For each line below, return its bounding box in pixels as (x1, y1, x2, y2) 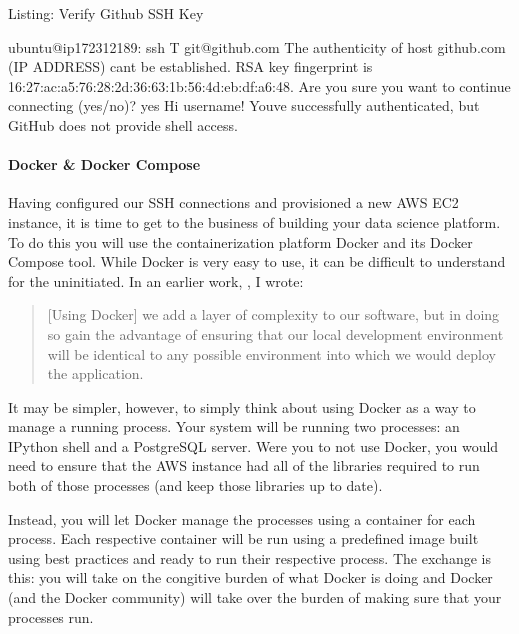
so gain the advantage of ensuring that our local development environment (47, 323, 504, 344)
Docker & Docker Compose (8, 154, 201, 175)
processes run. (8, 606, 94, 627)
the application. (47, 363, 144, 384)
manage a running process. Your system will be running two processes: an (8, 416, 460, 437)
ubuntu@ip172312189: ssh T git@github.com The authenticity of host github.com (8, 36, 506, 57)
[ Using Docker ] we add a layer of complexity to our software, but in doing (47, 304, 500, 325)
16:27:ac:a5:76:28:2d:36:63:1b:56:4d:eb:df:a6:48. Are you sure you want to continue (8, 75, 511, 96)
